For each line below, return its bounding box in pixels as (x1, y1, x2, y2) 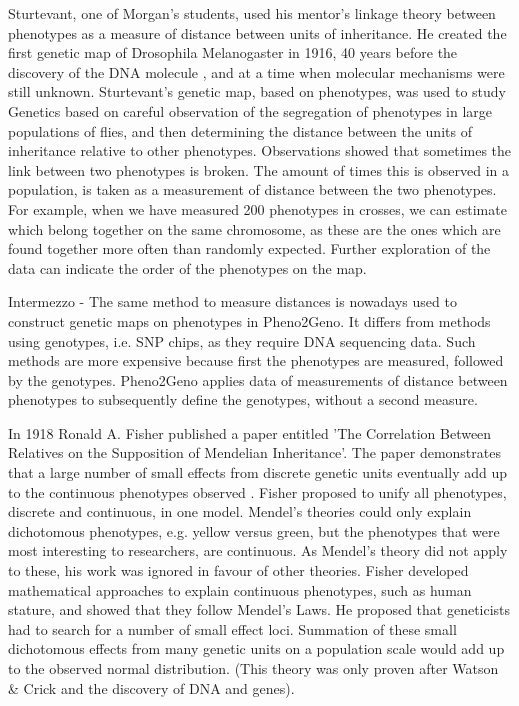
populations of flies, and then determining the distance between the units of (8, 120, 472, 141)
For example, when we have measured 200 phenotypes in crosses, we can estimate (8, 198, 507, 219)
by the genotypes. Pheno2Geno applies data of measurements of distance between (8, 369, 508, 390)
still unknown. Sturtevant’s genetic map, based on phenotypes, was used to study (8, 81, 506, 102)
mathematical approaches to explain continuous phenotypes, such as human (8, 579, 472, 600)
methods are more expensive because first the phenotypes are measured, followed (8, 350, 504, 371)
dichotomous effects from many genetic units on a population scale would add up (8, 638, 505, 659)
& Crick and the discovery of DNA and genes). (8, 677, 295, 698)
